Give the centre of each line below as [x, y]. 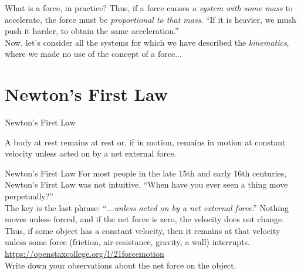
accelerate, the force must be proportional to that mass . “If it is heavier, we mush [150, 19]
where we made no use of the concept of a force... [93, 54]
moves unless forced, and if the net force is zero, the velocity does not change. [145, 219]
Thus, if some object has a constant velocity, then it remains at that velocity [143, 230]
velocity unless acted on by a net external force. [91, 153]
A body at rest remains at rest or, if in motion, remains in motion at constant [145, 142]
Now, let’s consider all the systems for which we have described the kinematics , [147, 42]
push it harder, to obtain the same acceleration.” [92, 31]
